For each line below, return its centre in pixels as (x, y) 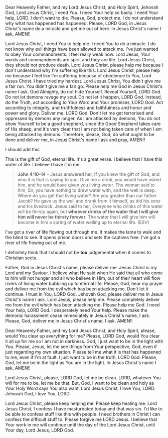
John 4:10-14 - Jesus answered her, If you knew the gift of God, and (88, 174)
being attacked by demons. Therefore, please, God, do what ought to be (80, 134)
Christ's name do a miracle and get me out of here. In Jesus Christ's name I (83, 29)
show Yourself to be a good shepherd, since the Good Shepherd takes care (83, 124)
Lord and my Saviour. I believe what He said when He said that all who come (84, 273)
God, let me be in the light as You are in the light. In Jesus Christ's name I (81, 363)
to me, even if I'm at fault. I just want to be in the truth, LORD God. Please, (81, 357)
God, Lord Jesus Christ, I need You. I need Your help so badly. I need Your (82, 13)
